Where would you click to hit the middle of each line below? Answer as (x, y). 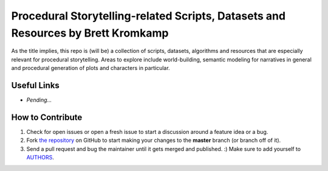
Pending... (39, 100)
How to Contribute (47, 117)
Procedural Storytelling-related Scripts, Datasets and (148, 16)
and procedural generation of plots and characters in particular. (91, 68)
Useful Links (36, 85)
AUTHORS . (40, 158)
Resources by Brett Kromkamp (90, 33)
